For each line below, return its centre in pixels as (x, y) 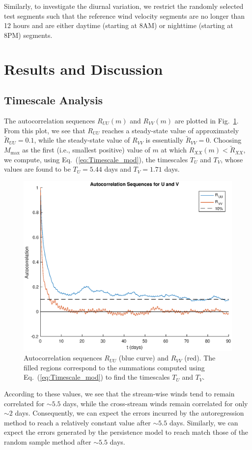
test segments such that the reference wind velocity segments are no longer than (125, 15)
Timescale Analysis (54, 100)
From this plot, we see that (45, 130)
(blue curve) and (143, 358)
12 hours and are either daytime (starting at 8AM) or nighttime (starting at (119, 25)
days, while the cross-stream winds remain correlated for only (155, 403)
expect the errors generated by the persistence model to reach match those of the (126, 432)
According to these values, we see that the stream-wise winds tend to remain (119, 394)
